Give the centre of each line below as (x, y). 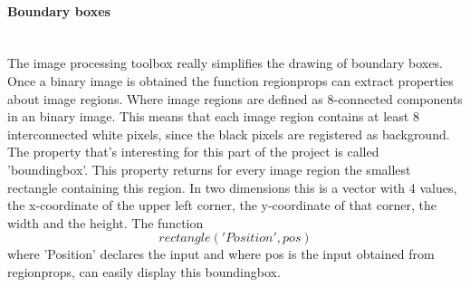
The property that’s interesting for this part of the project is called (193, 152)
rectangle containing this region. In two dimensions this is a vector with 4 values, (232, 187)
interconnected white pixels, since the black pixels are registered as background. (229, 134)
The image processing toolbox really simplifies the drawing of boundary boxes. (225, 63)
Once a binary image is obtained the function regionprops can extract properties (230, 80)
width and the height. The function (106, 222)
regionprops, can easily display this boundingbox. (144, 271)
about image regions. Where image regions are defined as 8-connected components (235, 98)
